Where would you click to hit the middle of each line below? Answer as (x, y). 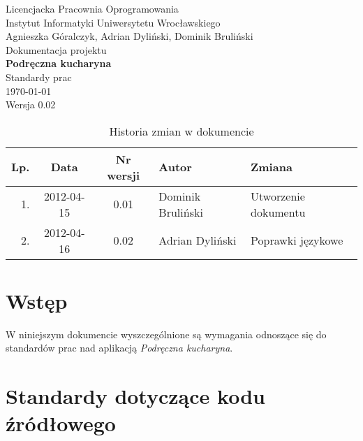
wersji (124, 175)
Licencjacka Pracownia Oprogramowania (92, 8)
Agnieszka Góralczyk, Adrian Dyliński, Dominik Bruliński (129, 36)
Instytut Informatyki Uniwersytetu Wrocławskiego (113, 22)
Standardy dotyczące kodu (135, 396)
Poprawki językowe (297, 240)
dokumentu (278, 212)
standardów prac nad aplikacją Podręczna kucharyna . (119, 348)
